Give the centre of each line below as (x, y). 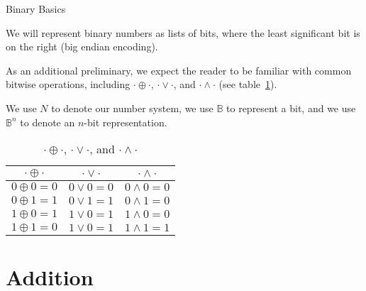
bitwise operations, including (68, 84)
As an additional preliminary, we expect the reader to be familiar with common (179, 70)
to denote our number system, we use (132, 108)
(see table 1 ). (248, 84)
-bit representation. (126, 122)
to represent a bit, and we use (291, 108)
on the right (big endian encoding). (82, 46)
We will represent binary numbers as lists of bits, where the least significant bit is (183, 32)
